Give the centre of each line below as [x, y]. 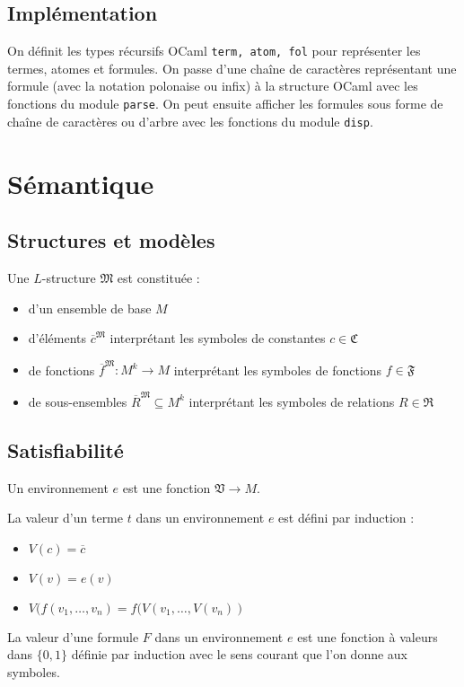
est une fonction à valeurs [368, 636]
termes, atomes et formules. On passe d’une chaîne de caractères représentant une [232, 68]
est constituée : [158, 277]
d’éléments [57, 338]
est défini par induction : [346, 518]
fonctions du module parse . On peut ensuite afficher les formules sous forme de [225, 104]
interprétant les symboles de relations [292, 401]
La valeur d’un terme [65, 518]
